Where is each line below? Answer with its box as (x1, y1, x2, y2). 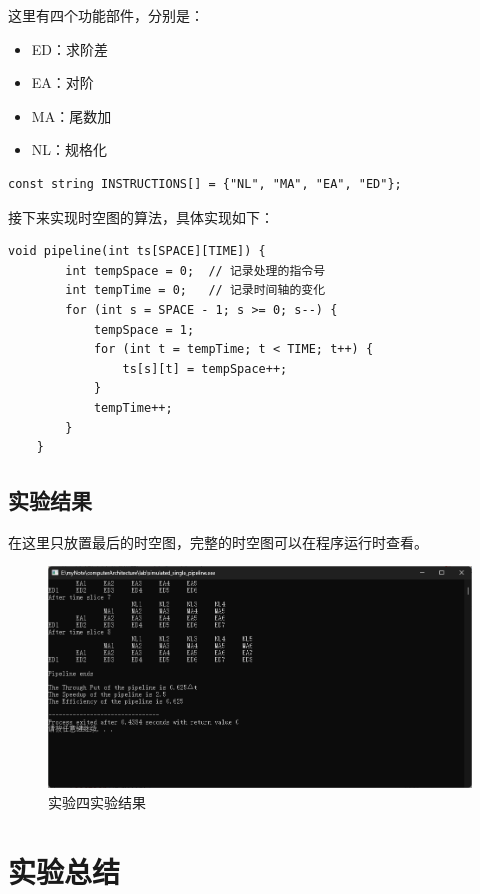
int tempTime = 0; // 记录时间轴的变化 (65, 283, 326, 298)
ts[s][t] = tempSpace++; (122, 361, 288, 376)
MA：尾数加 (31, 105, 112, 126)
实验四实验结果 (48, 791, 146, 812)
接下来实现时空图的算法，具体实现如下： (8, 206, 274, 227)
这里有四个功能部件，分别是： (8, 5, 204, 25)
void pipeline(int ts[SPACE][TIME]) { (8, 244, 266, 259)
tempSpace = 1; (93, 322, 195, 337)
